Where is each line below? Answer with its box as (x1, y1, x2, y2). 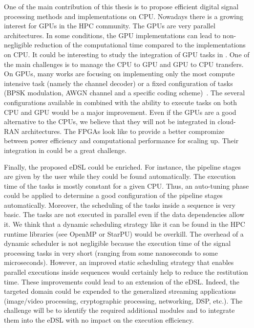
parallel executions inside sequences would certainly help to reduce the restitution (4, 267, 248, 277)
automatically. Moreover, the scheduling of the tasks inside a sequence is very (4, 199, 235, 210)
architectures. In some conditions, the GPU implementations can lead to (4, 30, 221, 40)
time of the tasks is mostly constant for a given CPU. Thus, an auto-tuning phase (4, 180, 249, 191)
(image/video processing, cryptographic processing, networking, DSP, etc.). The (4, 295, 243, 306)
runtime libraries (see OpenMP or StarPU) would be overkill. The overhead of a (4, 228, 244, 239)
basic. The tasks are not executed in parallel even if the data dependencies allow (4, 209, 245, 219)
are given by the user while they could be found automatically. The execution (4, 171, 236, 181)
